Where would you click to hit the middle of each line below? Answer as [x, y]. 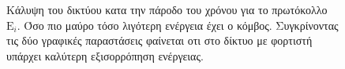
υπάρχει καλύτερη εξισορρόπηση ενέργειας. [105, 55]
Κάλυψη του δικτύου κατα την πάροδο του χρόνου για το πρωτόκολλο [167, 9]
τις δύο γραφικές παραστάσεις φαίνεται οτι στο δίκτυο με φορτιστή [159, 40]
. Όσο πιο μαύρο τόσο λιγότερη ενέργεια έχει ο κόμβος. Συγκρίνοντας [178, 25]
